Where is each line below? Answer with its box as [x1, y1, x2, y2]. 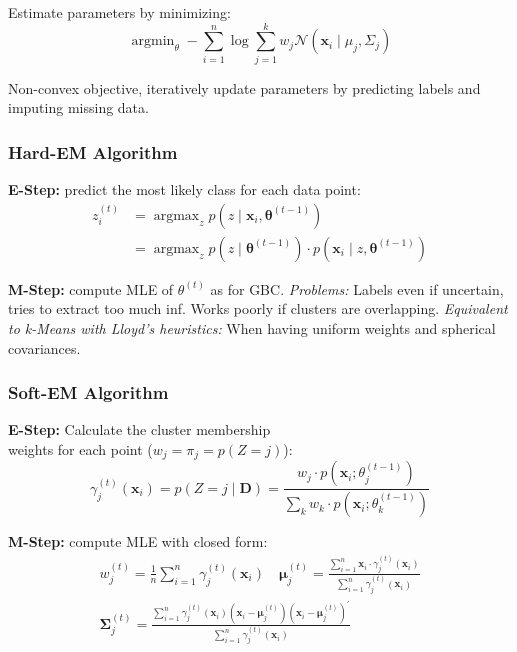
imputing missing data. [8, 97, 149, 118]
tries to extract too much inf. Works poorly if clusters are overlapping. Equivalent [8, 298, 508, 319]
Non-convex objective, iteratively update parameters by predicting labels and [8, 77, 481, 98]
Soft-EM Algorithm [8, 380, 169, 405]
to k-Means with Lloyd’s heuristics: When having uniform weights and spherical [8, 317, 496, 338]
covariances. [8, 337, 81, 358]
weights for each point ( [8, 438, 153, 459]
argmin [131, 34, 175, 49]
